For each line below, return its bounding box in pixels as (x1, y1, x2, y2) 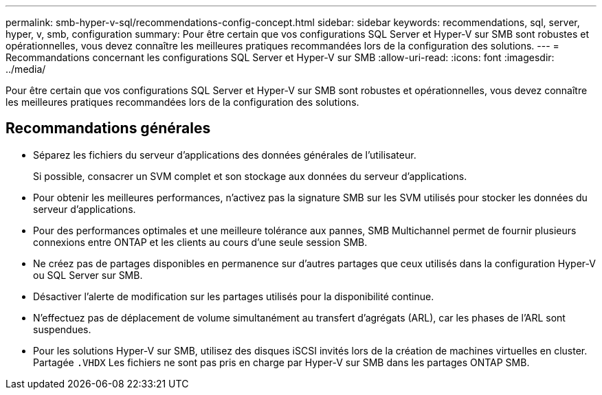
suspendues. (33, 323, 91, 335)
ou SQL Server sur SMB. (33, 269, 143, 281)
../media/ (5, 63, 46, 75)
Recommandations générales (5, 120, 211, 137)
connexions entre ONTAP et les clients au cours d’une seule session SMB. (33, 236, 368, 248)
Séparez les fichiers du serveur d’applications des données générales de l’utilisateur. (33, 148, 416, 161)
